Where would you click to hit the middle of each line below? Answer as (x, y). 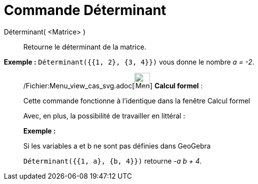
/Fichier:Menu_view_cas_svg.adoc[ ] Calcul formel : (113, 85)
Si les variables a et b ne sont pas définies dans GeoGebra (117, 146)
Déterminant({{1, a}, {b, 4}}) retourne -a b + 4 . (113, 161)
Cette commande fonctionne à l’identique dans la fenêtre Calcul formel (137, 100)
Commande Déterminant (85, 10)
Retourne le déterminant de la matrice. (85, 47)
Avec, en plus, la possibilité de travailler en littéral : (104, 116)
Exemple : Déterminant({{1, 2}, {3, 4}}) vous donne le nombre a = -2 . (129, 62)
